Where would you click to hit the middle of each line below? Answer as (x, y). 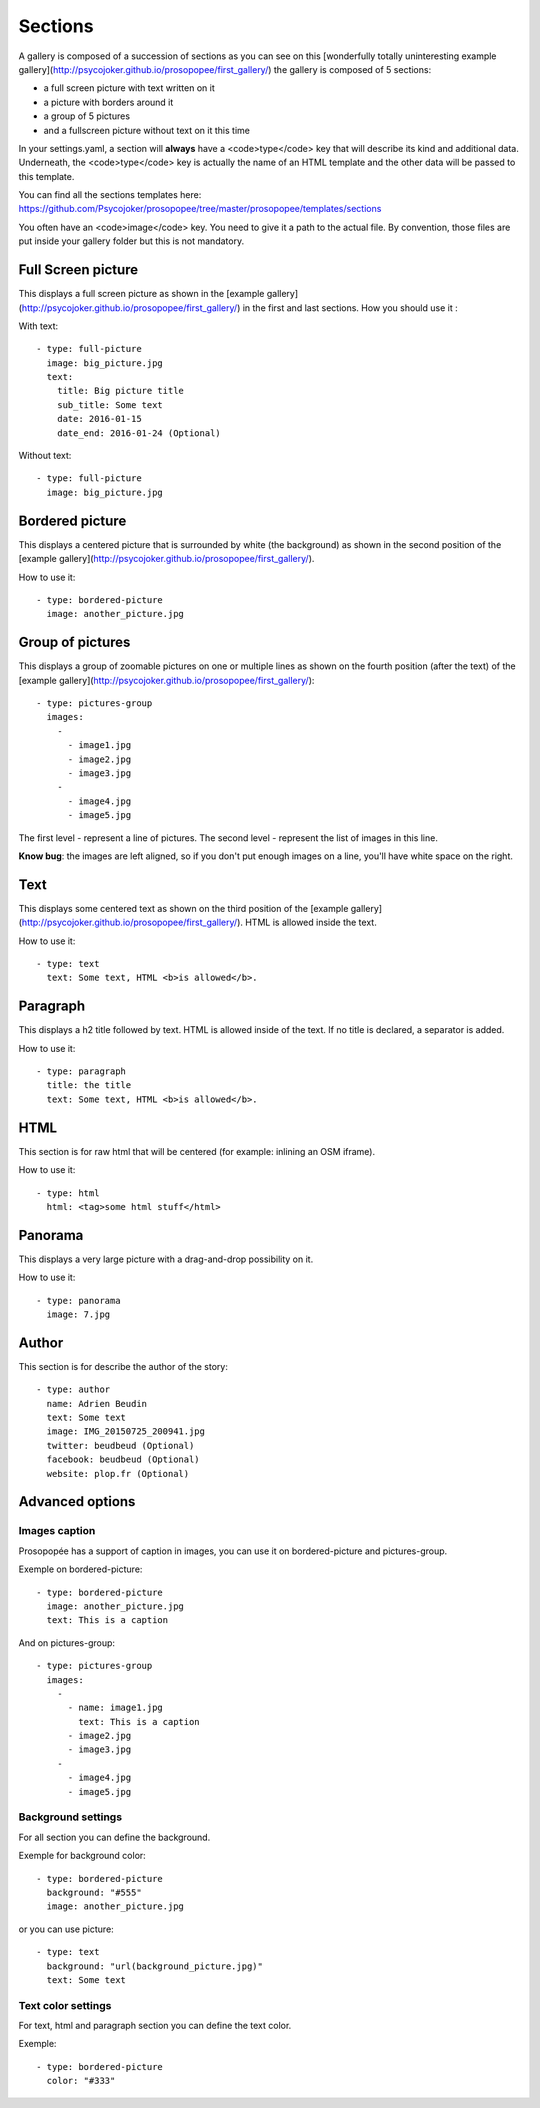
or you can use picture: (66, 1929)
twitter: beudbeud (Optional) (120, 1445)
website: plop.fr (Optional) (118, 1473)
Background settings (70, 1817)
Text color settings (65, 2005)
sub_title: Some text (110, 404)
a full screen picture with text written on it (129, 88)
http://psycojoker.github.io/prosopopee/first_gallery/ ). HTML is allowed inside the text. (199, 922)
